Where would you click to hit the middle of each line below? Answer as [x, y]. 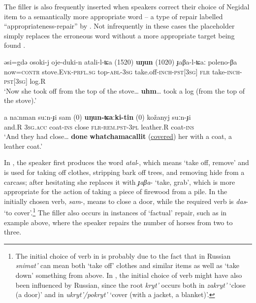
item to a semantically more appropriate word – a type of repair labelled [113, 16]
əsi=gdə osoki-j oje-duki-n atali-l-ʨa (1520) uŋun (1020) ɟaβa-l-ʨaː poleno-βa [121, 61]
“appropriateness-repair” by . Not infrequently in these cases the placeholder [119, 26]
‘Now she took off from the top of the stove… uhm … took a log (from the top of [124, 90]
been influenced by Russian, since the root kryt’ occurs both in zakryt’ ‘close [130, 285]
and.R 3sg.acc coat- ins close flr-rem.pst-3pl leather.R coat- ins [99, 126]
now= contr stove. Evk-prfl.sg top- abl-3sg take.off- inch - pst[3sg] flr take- [116, 71]
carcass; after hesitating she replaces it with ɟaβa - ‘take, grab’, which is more [120, 182]
